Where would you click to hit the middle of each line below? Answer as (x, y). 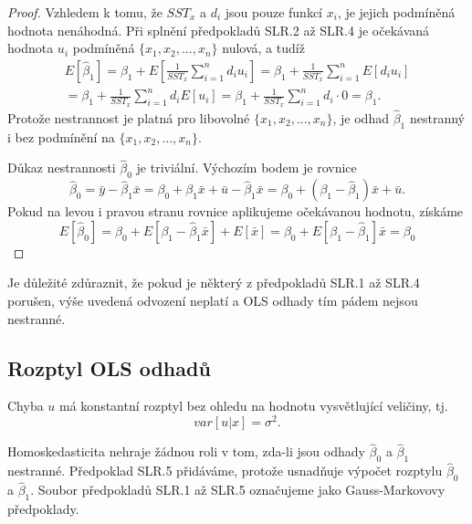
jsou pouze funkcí (273, 12)
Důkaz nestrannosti (62, 168)
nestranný (437, 117)
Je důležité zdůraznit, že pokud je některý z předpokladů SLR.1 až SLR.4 (214, 283)
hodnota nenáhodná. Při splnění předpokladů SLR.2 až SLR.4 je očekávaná (219, 30)
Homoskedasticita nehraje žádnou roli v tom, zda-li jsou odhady (186, 451)
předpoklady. (43, 509)
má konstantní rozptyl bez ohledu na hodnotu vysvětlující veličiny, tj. (254, 406)
